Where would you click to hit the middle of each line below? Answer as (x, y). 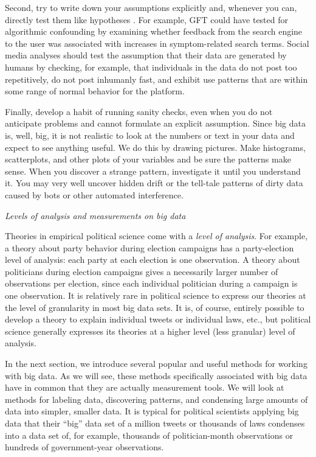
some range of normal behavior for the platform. (95, 91)
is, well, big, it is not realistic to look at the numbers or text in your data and (150, 135)
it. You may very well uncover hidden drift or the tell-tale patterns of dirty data (154, 183)
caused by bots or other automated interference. (94, 194)
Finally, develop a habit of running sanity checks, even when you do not (139, 111)
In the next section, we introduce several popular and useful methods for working (156, 364)
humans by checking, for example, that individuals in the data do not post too (151, 67)
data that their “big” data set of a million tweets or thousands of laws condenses (155, 423)
